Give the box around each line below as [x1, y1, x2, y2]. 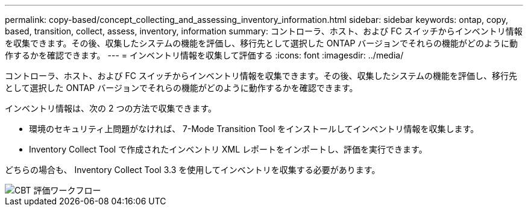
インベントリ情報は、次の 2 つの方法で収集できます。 [5, 103, 217, 113]
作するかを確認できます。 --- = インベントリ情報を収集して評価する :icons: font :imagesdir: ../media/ [5, 50, 404, 60]
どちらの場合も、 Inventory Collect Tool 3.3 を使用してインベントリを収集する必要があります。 [5, 165, 380, 175]
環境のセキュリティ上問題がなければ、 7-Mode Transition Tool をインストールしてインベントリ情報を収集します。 [29, 124, 479, 134]
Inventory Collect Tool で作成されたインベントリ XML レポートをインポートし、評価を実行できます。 [29, 144, 427, 154]
